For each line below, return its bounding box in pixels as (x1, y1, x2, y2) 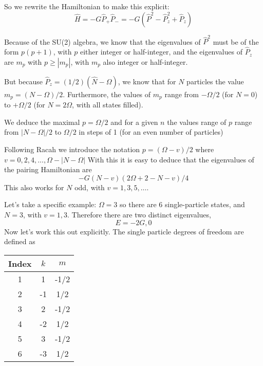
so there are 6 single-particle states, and (120, 199, 245, 210)
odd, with (74, 181, 105, 192)
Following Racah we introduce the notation (4, 143, 140, 154)
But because (4, 76, 43, 86)
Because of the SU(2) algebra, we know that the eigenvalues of (4, 36, 201, 47)
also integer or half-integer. (103, 56, 188, 67)
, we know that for (118, 76, 176, 86)
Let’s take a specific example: (4, 199, 97, 210)
